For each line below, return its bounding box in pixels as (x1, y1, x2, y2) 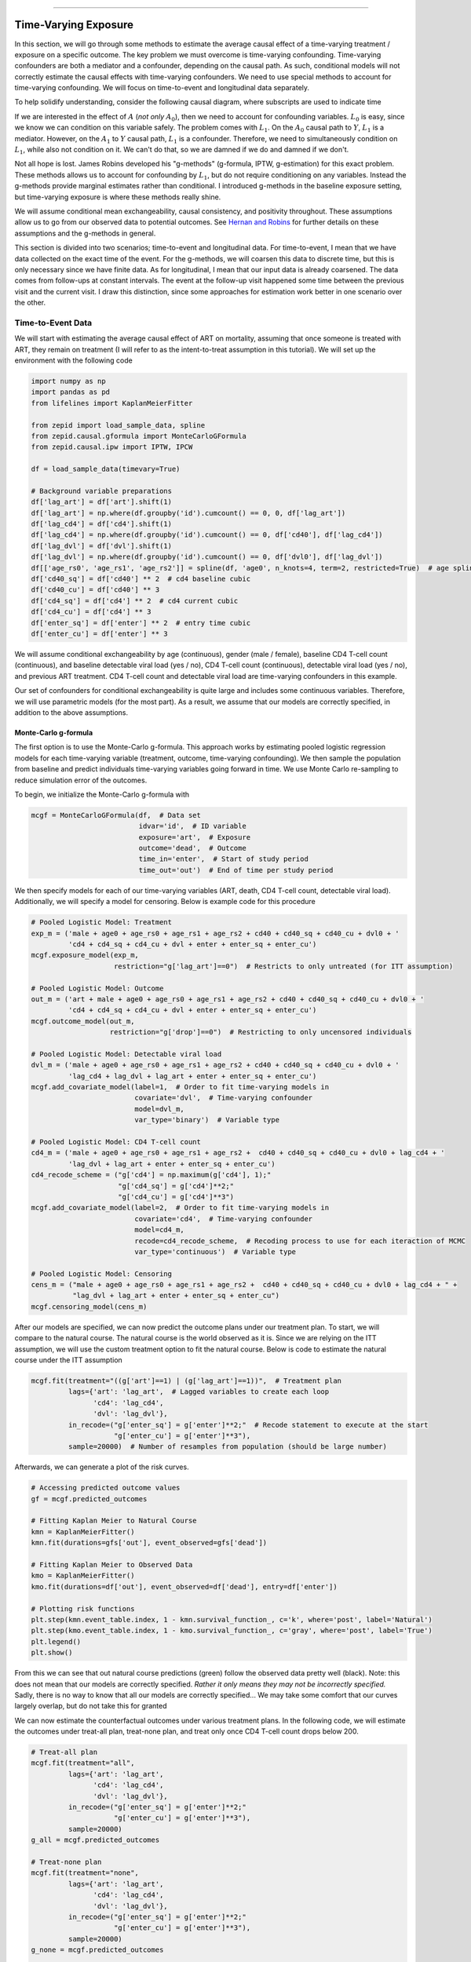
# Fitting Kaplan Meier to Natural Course (31, 1516, 197, 1526)
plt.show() (31, 1648, 73, 1657)
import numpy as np (31, 377, 106, 386)
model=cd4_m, (134, 1225, 184, 1234)
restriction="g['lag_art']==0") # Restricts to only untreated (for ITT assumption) (114, 961, 454, 971)
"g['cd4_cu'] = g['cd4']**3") (118, 1192, 235, 1201)
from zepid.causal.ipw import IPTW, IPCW (31, 443, 193, 451)
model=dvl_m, (134, 1104, 184, 1114)
